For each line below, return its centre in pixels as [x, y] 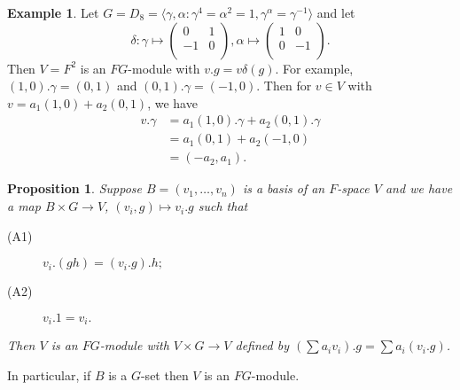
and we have [419, 188]
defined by [262, 345]
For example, [318, 68]
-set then [164, 374]
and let [336, 12]
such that [223, 206]
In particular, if [49, 374]
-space [353, 188]
